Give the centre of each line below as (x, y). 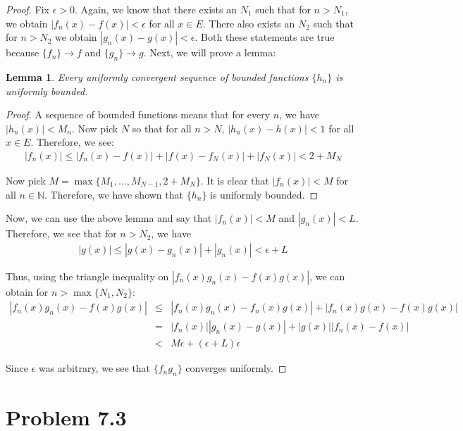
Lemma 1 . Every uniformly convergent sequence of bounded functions (157, 76)
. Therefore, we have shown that (114, 194)
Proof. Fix (27, 9)
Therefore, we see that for (61, 233)
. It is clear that (235, 180)
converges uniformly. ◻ (236, 368)
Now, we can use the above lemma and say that (109, 218)
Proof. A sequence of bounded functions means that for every (138, 114)
